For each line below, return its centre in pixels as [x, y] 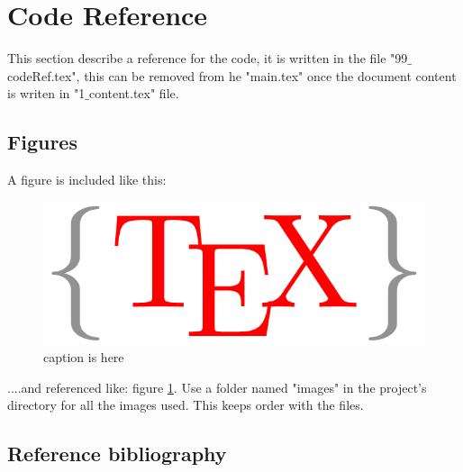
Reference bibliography [117, 454]
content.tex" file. [134, 93]
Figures [42, 142]
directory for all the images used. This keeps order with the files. [186, 405]
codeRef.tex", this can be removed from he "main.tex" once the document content [232, 75]
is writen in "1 [46, 93]
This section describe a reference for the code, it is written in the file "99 [208, 58]
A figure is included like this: [87, 180]
